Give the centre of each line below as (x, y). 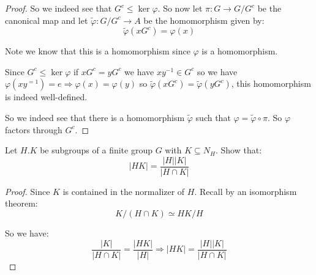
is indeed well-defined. (46, 97)
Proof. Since (28, 191)
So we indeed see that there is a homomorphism (95, 117)
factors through (34, 129)
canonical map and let (47, 20)
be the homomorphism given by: (204, 20)
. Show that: (239, 150)
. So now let (180, 8)
